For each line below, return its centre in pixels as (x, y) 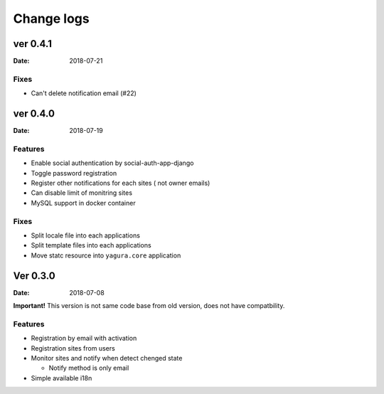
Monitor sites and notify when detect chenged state (107, 358)
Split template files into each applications (91, 245)
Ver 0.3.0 (34, 276)
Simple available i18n (62, 378)
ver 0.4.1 (33, 44)
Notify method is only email (89, 368)
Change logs (51, 18)
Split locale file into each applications (85, 235)
